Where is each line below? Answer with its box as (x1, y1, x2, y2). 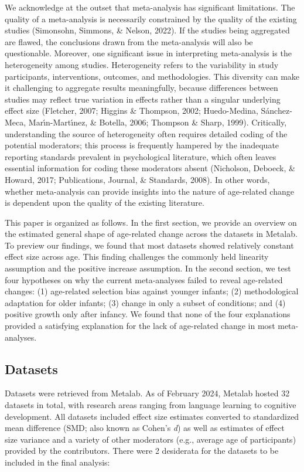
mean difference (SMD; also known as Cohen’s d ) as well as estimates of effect (5, 422, 285, 434)
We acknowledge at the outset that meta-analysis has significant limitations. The (5, 1, 295, 13)
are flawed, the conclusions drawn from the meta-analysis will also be (5, 35, 253, 47)
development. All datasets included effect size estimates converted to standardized (5, 410, 299, 422)
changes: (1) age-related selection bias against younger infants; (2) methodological (5, 285, 299, 297)
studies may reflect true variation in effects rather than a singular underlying (5, 93, 281, 105)
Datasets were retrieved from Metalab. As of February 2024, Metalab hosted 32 (5, 387, 290, 399)
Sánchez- (261, 104, 292, 117)
